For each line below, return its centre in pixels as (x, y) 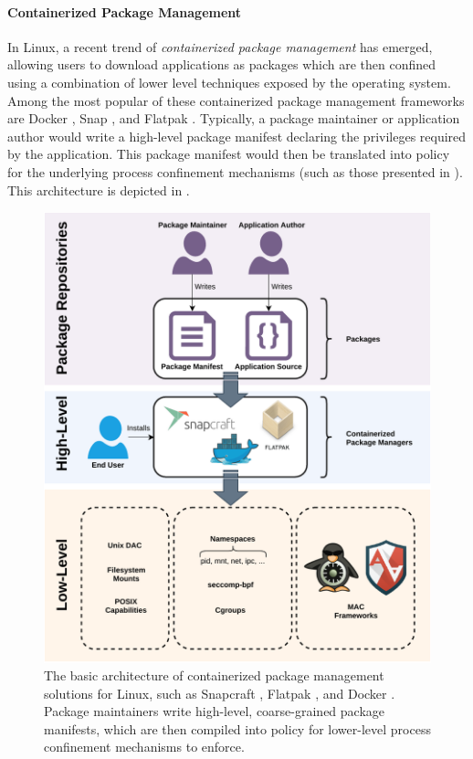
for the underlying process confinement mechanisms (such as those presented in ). (235, 171)
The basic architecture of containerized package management (214, 675)
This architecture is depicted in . (99, 190)
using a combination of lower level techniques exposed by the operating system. (229, 82)
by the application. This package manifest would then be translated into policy (229, 154)
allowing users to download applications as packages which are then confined (222, 64)
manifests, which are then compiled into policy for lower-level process (237, 728)
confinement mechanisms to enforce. (144, 747)
